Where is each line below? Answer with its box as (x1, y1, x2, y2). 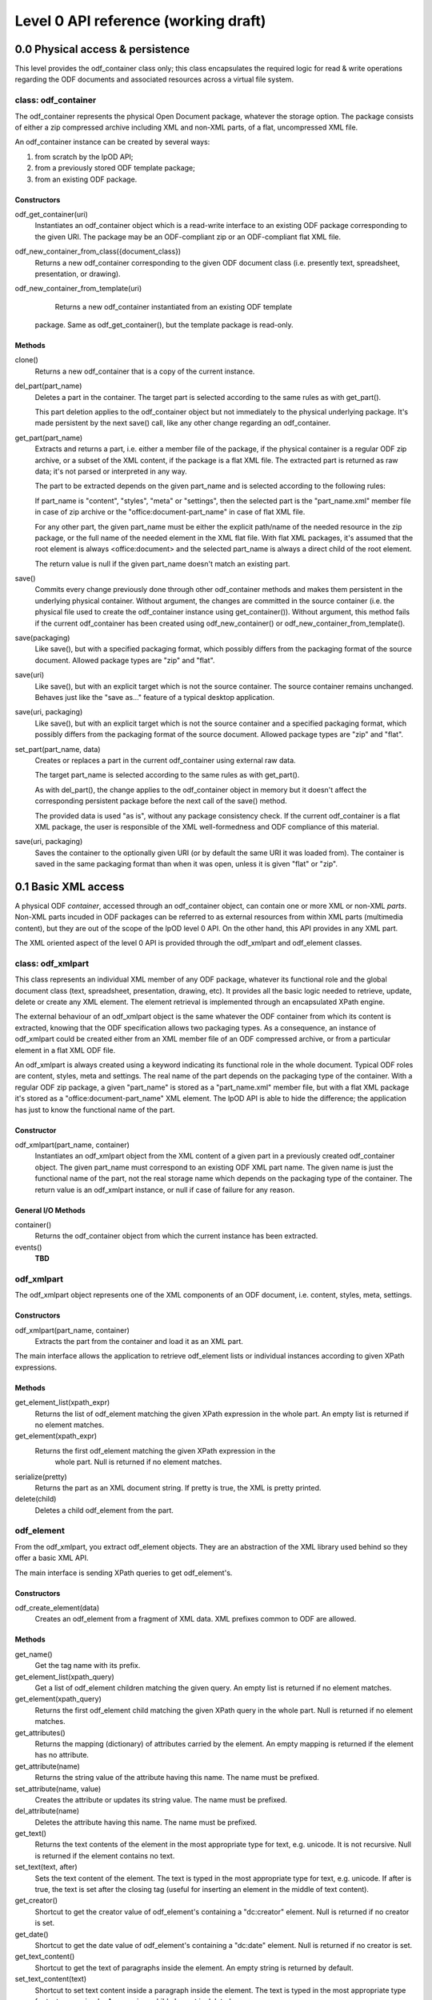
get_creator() (14, 1896, 58, 1906)
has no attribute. (34, 1750, 90, 1760)
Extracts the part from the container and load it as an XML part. (34, 1337, 244, 1346)
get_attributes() (14, 1728, 66, 1738)
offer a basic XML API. (14, 1553, 89, 1563)
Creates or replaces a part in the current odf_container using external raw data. (34, 755, 296, 765)
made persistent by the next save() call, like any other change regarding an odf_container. (34, 418, 331, 428)
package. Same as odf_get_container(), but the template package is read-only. (34, 320, 294, 330)
